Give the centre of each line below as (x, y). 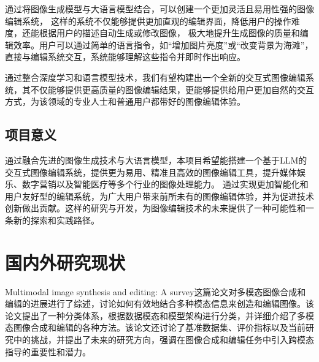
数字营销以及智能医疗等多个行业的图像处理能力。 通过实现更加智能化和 (165, 184)
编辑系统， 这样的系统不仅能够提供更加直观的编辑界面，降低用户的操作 (148, 21)
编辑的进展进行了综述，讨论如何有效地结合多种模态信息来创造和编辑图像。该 (159, 304)
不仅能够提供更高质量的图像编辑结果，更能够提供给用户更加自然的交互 (172, 89)
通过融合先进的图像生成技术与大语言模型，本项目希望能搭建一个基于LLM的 (156, 160)
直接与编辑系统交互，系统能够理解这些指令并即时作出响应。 (125, 57)
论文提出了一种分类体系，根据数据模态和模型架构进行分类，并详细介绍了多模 (159, 315)
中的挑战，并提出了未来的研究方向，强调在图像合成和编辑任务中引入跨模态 (163, 340)
